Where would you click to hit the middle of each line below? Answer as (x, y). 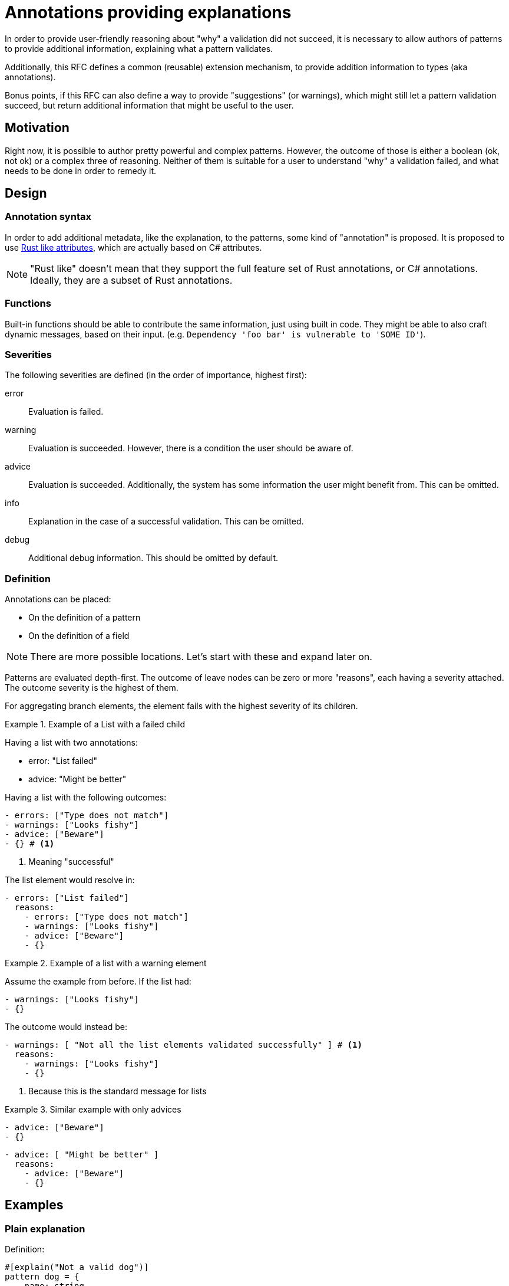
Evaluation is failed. (66, 412)
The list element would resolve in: (70, 880)
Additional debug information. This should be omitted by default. (153, 558)
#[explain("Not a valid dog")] (77, 1267)
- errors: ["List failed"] (67, 898)
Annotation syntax (48, 217)
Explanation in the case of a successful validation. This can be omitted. (166, 521)
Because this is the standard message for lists (118, 1091)
